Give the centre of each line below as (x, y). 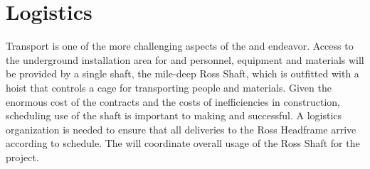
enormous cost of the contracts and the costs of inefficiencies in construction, (173, 101)
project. (22, 157)
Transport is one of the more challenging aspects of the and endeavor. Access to (180, 46)
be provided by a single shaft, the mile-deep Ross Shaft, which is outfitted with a (183, 73)
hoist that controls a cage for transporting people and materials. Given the (169, 87)
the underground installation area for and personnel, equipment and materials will (185, 59)
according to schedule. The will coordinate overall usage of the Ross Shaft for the (183, 143)
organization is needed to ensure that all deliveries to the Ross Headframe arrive (181, 129)
